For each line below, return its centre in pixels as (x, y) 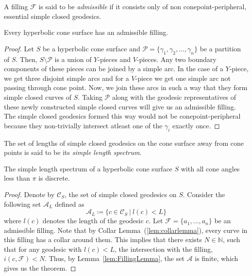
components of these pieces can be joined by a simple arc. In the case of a (114, 69)
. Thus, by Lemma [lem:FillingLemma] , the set (115, 258)
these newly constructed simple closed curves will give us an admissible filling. (120, 106)
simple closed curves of (38, 97)
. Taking (90, 97)
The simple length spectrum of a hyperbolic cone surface (88, 168)
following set (23, 204)
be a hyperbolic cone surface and (91, 48)
